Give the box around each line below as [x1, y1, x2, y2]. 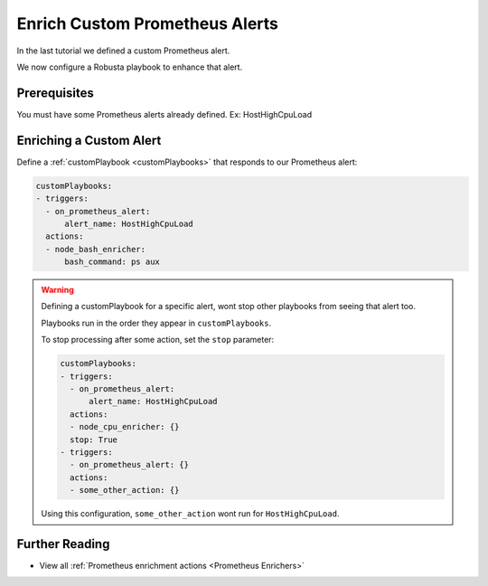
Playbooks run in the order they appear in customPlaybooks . [41, 317, 271, 328]
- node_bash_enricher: [45, 244, 146, 254]
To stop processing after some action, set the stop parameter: [41, 335, 275, 345]
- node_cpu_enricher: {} [69, 421, 180, 432]
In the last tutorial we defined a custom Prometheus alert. [16, 45, 230, 56]
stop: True [69, 434, 117, 445]
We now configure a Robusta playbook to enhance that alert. [16, 61, 243, 72]
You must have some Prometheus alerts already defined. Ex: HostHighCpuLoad [16, 109, 312, 119]
